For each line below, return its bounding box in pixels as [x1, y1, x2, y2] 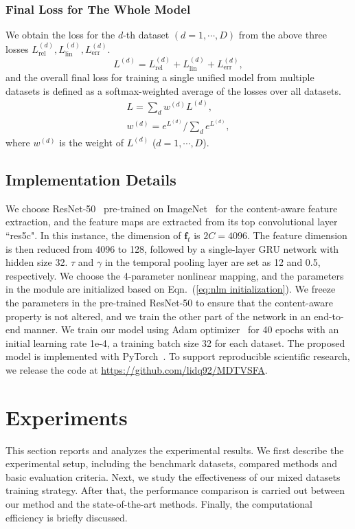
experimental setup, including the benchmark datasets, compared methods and [5, 456, 338, 471]
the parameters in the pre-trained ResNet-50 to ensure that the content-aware [5, 295, 333, 309]
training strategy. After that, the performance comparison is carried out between [5, 483, 345, 497]
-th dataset [123, 27, 170, 42]
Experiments [5, 403, 128, 431]
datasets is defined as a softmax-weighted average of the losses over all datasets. [5, 83, 341, 98]
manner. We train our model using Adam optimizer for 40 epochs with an [23, 322, 339, 337]
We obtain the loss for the [5, 27, 115, 42]
